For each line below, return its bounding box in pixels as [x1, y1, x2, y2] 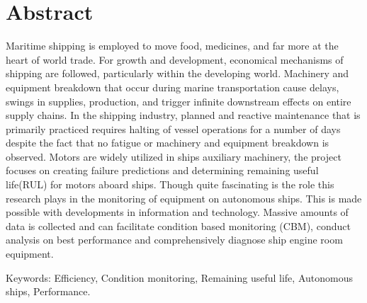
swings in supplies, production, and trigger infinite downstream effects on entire [6, 93, 351, 108]
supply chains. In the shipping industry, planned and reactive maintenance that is [6, 108, 361, 122]
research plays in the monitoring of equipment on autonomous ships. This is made [6, 190, 362, 205]
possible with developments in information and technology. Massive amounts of [6, 205, 349, 219]
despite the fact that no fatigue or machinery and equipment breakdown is [6, 135, 329, 150]
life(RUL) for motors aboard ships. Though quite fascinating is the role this [6, 177, 334, 192]
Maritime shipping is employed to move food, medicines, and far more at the [6, 38, 339, 53]
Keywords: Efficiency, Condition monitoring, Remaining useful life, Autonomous [6, 270, 353, 285]
